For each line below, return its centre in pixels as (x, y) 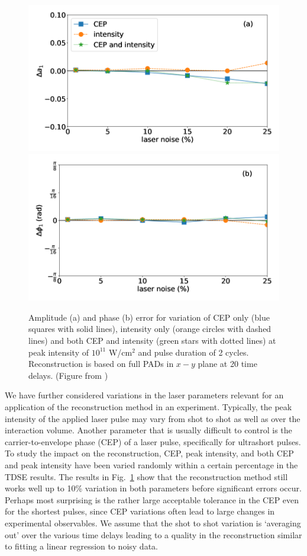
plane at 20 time (227, 364)
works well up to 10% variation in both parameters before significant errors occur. (153, 488)
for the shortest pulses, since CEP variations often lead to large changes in (140, 511)
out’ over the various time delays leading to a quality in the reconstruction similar (153, 534)
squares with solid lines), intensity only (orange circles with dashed (150, 329)
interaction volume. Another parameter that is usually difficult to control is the (148, 430)
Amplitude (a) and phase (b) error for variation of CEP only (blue (149, 317)
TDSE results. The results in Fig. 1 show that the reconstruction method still (146, 476)
